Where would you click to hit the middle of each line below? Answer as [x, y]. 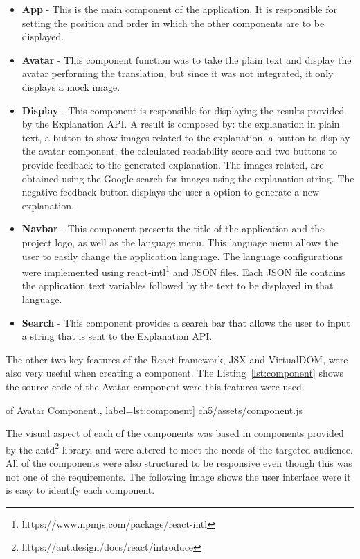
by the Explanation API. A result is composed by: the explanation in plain [181, 124]
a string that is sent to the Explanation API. [117, 336]
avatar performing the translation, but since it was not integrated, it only [178, 73]
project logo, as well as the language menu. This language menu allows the [180, 242]
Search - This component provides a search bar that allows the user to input [186, 322]
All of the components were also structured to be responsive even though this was [179, 462]
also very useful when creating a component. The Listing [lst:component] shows [175, 373]
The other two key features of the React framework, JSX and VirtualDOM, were [177, 359]
